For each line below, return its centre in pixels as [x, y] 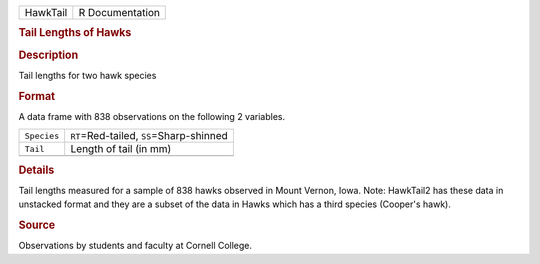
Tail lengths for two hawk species [87, 75]
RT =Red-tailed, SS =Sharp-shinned [149, 136]
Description [48, 55]
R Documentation [119, 12]
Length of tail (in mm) [121, 149]
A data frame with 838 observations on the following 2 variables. [151, 116]
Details [36, 170]
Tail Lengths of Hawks [75, 33]
